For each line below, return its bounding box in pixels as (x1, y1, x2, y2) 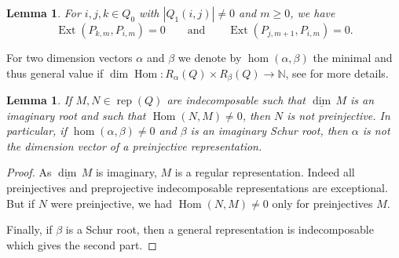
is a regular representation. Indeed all (174, 164, 355, 180)
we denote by (178, 49, 242, 65)
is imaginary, (95, 164, 157, 180)
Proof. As (6, 164, 52, 180)
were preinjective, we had (50, 194, 173, 211)
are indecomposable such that (167, 92, 306, 108)
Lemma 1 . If (6, 92, 72, 108)
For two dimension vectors (6, 49, 133, 65)
